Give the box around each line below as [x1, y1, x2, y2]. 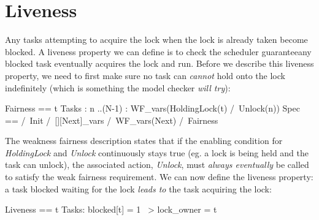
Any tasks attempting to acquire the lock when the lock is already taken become [5, 33, 308, 46]
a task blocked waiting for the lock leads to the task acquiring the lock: [5, 182, 272, 195]
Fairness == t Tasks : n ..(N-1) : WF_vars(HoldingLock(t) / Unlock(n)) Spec [5, 102, 300, 115]
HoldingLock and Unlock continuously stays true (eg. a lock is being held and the [5, 146, 309, 159]
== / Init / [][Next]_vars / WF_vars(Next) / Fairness [5, 113, 218, 126]
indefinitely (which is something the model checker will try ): [5, 81, 231, 94]
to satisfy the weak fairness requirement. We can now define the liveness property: [5, 170, 313, 183]
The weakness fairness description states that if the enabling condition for [5, 134, 283, 147]
